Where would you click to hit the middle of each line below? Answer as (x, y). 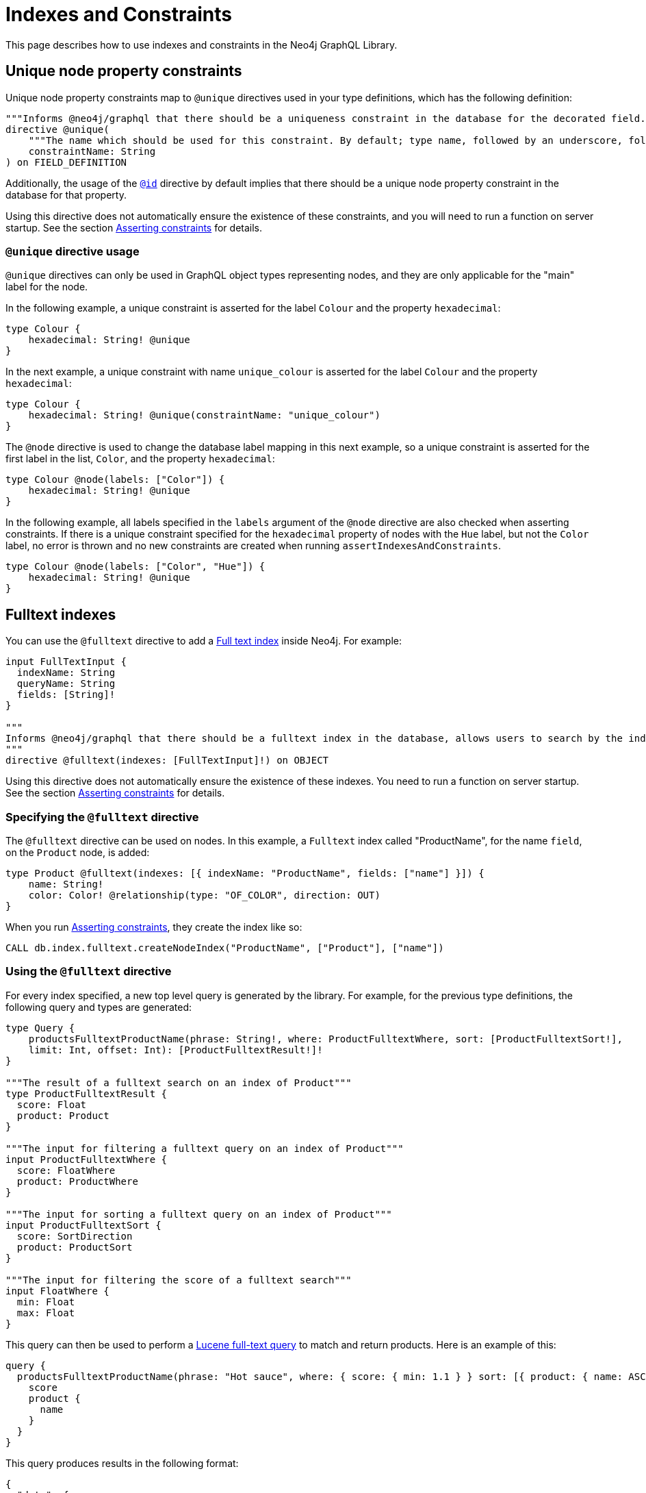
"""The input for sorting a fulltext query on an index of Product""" (199, 1214)
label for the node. (47, 287)
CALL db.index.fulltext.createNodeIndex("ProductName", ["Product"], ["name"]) (225, 948)
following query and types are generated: (99, 1007)
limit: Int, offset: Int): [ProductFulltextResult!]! (176, 1050)
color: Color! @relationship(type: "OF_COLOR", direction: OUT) (204, 895)
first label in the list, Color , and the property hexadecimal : (140, 459)
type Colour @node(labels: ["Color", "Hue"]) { (135, 567)
